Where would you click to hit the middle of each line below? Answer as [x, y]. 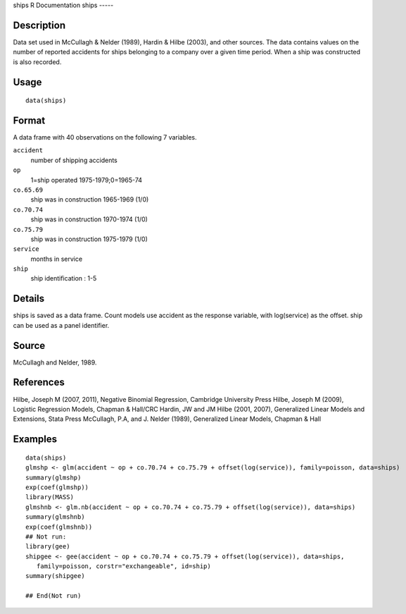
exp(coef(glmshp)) [57, 487]
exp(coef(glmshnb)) [59, 527]
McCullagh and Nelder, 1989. [55, 362]
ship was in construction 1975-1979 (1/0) [89, 239]
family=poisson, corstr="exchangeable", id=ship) [123, 566]
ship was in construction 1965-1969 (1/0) [90, 199]
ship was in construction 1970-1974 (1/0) [89, 219]
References [39, 382]
